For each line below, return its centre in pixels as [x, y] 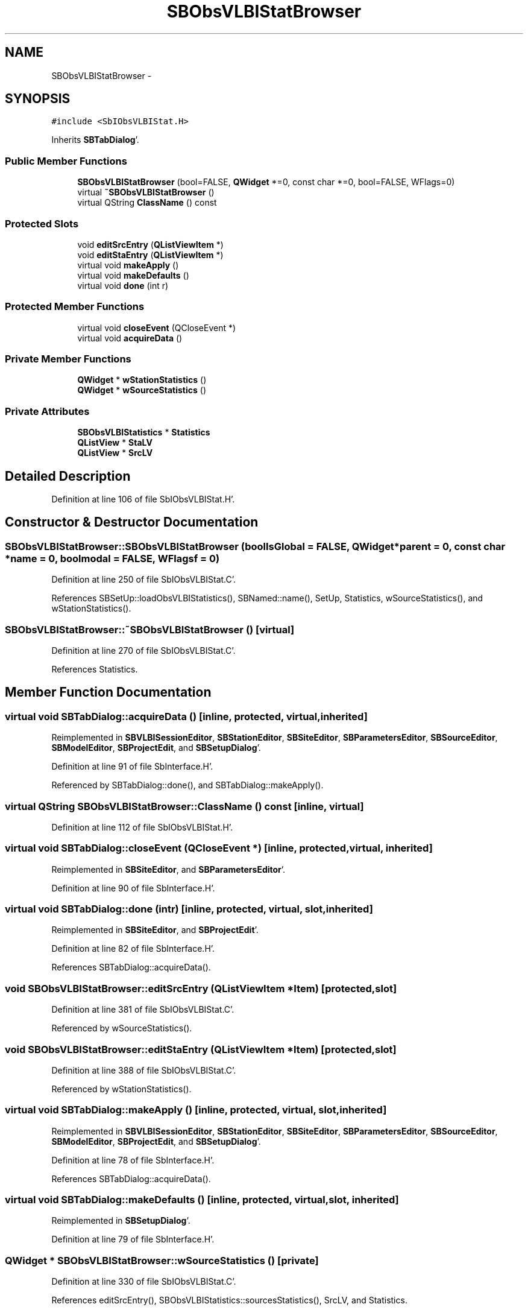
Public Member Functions [66, 161]
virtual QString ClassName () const [147, 203]
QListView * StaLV [115, 443]
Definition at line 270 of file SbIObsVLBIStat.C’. [143, 650]
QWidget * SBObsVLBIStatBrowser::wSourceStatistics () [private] [162, 1260]
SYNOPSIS [38, 99]
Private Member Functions [68, 359]
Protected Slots [42, 223]
